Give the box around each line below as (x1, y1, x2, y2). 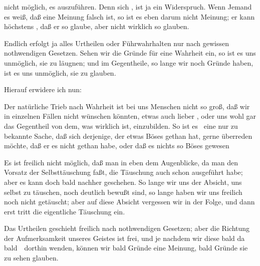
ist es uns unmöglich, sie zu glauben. (4, 67, 116, 78)
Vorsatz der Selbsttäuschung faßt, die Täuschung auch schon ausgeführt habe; (4, 167, 243, 177)
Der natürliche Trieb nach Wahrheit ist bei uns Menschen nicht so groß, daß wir (4, 101, 250, 111)
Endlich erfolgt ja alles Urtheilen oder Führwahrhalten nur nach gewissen (4, 38, 229, 48)
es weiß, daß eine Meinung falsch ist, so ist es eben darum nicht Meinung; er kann (4, 11, 255, 22)
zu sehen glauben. (4, 252, 59, 263)
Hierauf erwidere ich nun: (4, 84, 82, 95)
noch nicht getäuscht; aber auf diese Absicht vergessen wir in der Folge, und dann (4, 196, 255, 207)
